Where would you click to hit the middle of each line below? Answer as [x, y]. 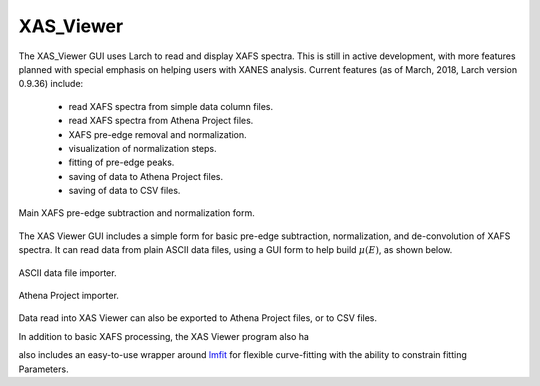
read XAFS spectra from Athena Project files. [161, 121]
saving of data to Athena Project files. [146, 176]
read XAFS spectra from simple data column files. [171, 106]
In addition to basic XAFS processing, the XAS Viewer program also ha [164, 336]
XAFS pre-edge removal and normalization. [157, 134]
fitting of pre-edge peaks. [121, 162]
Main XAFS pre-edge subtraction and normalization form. [136, 213]
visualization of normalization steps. [142, 148]
